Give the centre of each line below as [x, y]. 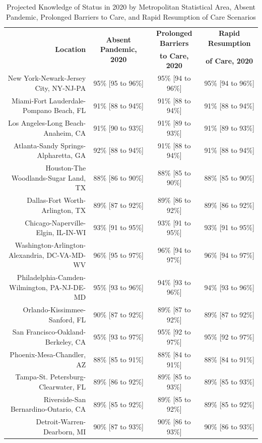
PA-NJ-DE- [68, 287]
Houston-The [66, 168]
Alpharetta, [55, 155]
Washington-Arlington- [50, 244]
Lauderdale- [68, 100]
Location [71, 49]
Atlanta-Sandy [36, 145]
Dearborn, [59, 431]
